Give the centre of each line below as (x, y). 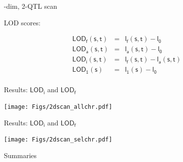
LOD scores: (22, 22)
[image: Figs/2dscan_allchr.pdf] (58, 107)
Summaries (20, 155)
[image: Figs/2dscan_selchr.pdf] (58, 140)
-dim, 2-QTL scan (31, 6)
